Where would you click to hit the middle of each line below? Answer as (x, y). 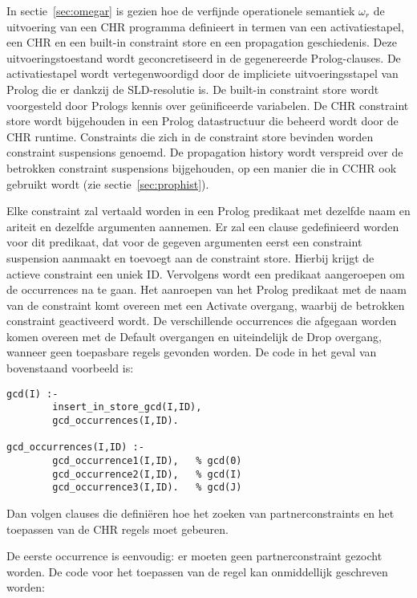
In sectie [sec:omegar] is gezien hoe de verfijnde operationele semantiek (181, 10)
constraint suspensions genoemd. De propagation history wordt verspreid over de (205, 152)
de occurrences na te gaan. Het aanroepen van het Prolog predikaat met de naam (206, 289)
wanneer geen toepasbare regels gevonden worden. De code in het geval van (192, 352)
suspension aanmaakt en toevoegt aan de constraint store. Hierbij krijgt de (190, 257)
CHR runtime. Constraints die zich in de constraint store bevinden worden (190, 136)
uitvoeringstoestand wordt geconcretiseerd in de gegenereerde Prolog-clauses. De (204, 57)
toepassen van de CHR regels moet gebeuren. (117, 529)
